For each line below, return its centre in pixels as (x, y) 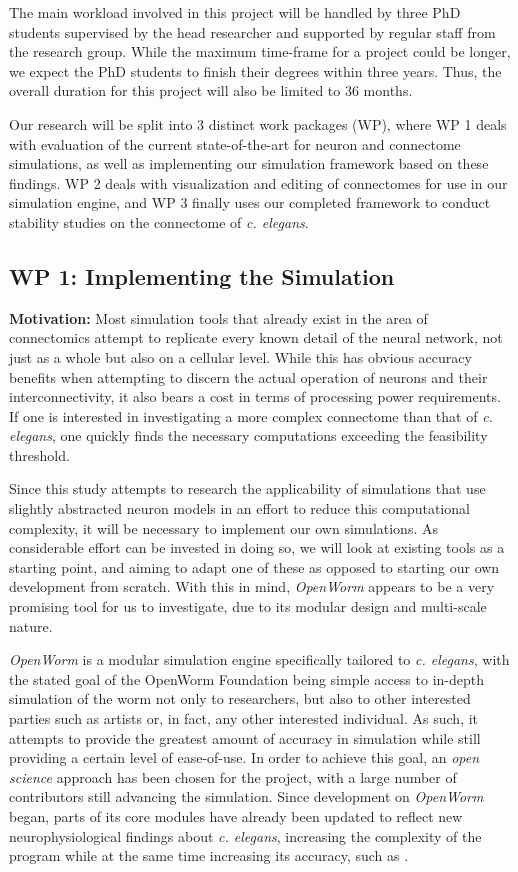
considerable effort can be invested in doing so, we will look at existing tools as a (257, 547)
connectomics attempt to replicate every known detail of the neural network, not (256, 337)
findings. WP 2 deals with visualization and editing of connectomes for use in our (258, 182)
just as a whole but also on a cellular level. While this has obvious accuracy (240, 356)
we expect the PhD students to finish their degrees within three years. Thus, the (255, 70)
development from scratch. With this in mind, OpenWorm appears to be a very (252, 586)
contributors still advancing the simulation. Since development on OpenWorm (246, 796)
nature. (31, 625)
